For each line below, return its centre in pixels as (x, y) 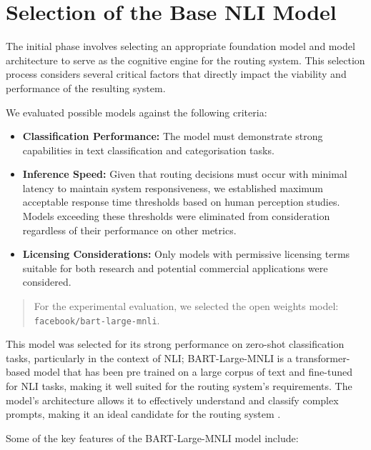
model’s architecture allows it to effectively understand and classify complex (172, 400)
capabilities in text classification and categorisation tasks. (148, 150)
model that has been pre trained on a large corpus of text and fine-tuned (193, 372)
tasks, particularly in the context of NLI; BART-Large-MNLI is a (149, 357)
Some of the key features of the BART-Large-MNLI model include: (152, 437)
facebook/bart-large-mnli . (97, 320)
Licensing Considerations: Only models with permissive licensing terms (186, 254)
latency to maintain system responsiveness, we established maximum (173, 187)
